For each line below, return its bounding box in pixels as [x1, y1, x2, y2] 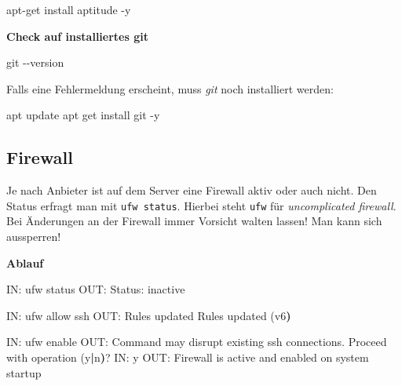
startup [6, 364, 42, 381]
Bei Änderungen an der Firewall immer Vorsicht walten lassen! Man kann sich [6, 213, 382, 229]
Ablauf [6, 254, 44, 271]
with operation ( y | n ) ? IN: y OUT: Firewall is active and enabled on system [6, 348, 369, 365]
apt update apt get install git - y [6, 107, 160, 123]
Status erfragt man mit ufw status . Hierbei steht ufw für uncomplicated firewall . [6, 197, 397, 213]
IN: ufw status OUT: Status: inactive [6, 281, 185, 297]
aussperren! [6, 228, 61, 245]
